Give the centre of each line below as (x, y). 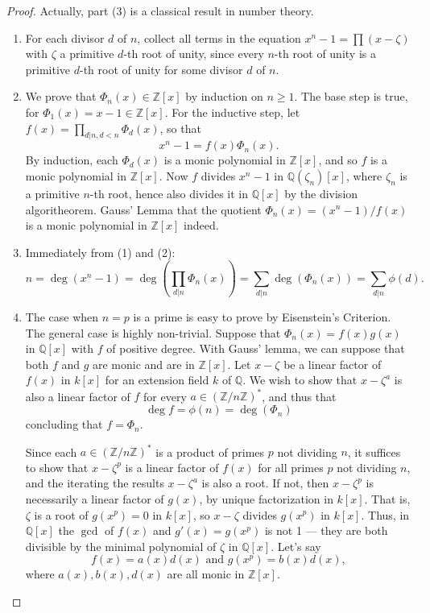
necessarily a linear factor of (95, 498)
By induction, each (72, 160)
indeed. (201, 225)
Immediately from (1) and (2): (100, 252)
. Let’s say (296, 546)
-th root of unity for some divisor (161, 69)
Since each (51, 451)
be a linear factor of (333, 364)
